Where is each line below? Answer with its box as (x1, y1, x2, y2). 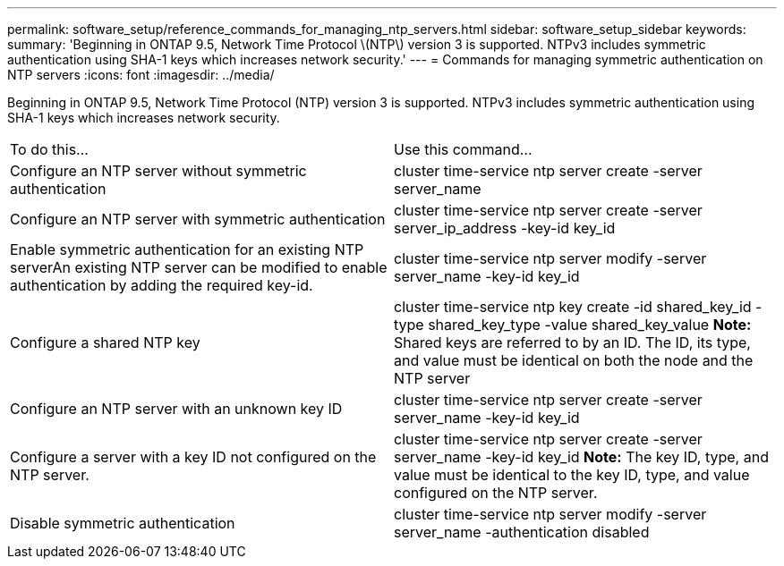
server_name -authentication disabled (394, 523, 650, 541)
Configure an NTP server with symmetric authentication (10, 210, 386, 228)
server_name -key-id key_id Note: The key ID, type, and (394, 448, 769, 466)
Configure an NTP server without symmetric (10, 162, 307, 180)
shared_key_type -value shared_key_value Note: (428, 316, 752, 334)
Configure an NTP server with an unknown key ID (10, 400, 343, 418)
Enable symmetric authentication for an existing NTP (10, 241, 364, 258)
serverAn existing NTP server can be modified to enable (10, 258, 388, 276)
